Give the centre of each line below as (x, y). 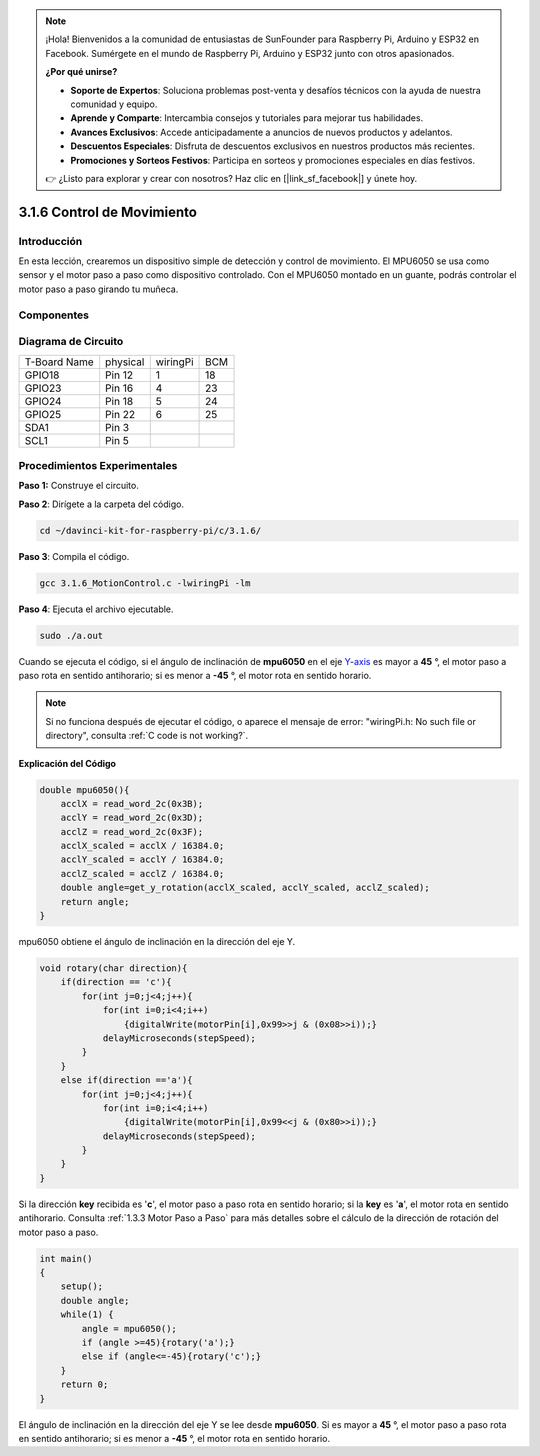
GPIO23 (43, 388)
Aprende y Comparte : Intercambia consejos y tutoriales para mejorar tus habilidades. (247, 118)
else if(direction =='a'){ (127, 1080)
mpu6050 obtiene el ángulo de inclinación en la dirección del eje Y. (157, 942)
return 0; (84, 1384)
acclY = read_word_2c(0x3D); (132, 818)
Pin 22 (120, 414)
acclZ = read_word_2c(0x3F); (132, 831)
